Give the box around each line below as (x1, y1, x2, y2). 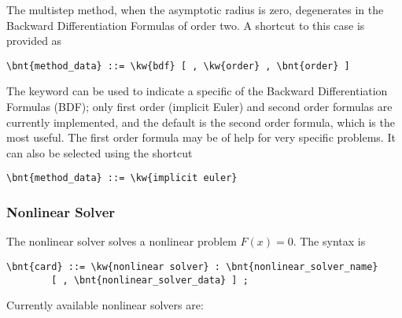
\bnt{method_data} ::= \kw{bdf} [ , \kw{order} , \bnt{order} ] (6, 60, 350, 72)
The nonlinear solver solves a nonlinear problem (6, 233, 237, 250)
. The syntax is (293, 233, 366, 250)
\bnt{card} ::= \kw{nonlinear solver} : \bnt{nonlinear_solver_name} (6, 261, 378, 272)
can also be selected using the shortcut (6, 144, 193, 161)
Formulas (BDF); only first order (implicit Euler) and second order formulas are (6, 98, 393, 115)
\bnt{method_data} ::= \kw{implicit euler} (6, 172, 238, 184)
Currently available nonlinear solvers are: (6, 297, 204, 313)
